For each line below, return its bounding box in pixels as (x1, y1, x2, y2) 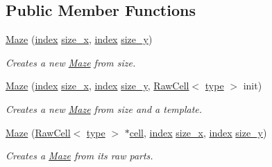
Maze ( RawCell (6, 125, 71, 139)
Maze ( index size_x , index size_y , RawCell (6, 78, 189, 93)
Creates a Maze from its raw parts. (6, 148, 153, 163)
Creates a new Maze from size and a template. (6, 101, 203, 116)
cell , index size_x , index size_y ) (129, 125, 267, 139)
